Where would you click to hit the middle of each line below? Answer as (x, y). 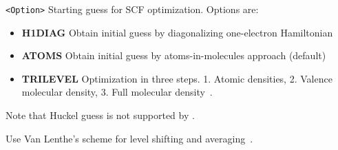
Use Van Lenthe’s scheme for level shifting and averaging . (129, 138)
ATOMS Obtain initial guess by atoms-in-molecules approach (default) (174, 55)
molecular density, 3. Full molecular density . (117, 92)
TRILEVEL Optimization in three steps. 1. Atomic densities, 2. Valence (177, 78)
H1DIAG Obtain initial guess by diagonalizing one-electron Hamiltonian (177, 32)
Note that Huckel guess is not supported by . (100, 115)
